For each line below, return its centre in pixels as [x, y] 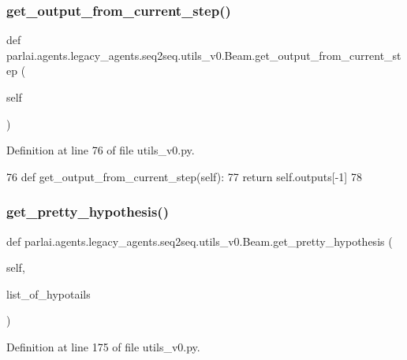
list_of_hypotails [49, 293]
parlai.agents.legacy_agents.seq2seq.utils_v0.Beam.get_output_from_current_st [204, 55]
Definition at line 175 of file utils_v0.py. [103, 346]
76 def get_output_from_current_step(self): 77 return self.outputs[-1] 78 [184, 176]
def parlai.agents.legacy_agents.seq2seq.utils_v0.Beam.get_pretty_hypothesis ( [200, 241]
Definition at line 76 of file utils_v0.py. [101, 150]
